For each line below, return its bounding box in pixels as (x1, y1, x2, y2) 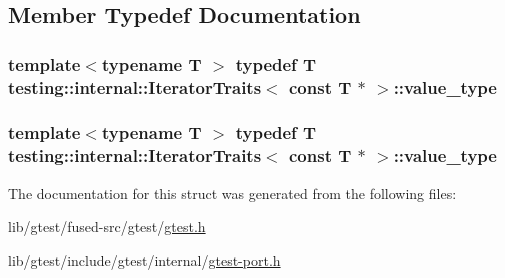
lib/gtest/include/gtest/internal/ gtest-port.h (8, 249, 281, 270)
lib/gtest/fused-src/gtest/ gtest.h (8, 216, 206, 237)
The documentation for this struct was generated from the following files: (8, 182, 457, 203)
